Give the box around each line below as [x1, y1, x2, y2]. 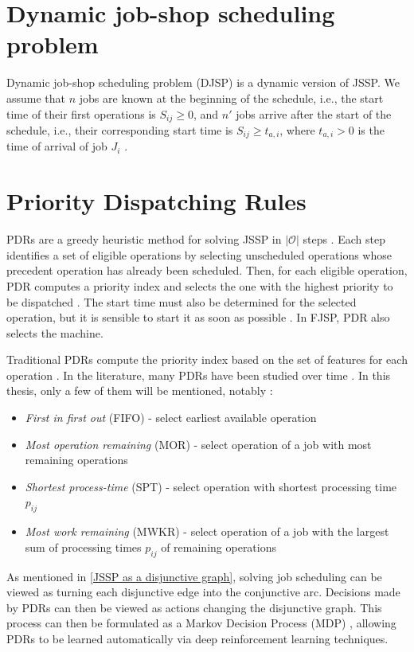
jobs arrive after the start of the [236, 105, 392, 122]
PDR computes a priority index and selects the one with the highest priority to [6, 277, 393, 294]
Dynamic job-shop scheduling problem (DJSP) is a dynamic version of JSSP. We [6, 74, 400, 91]
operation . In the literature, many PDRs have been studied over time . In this [6, 366, 391, 383]
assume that [6, 89, 66, 106]
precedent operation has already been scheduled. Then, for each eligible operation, [6, 262, 408, 279]
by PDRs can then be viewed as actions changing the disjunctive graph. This [6, 599, 382, 615]
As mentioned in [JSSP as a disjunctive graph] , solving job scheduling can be [6, 568, 382, 584]
